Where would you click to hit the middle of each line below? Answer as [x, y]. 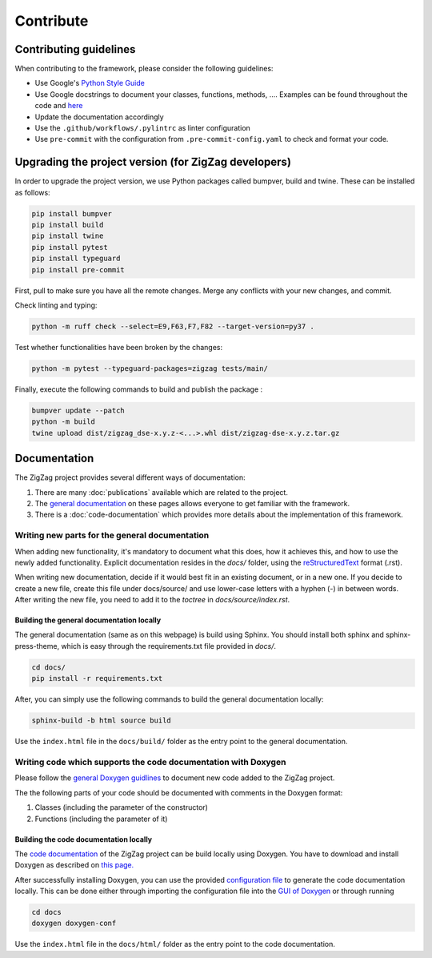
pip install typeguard [76, 259]
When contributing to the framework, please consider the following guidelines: [144, 69]
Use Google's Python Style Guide [90, 83]
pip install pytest [70, 247]
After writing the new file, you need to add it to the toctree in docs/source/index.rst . [152, 600]
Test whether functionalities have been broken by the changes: [119, 347]
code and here [59, 106]
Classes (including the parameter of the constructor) [121, 807]
